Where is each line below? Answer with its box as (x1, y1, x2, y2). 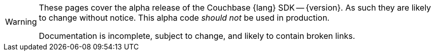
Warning (5, 17, 37, 27)
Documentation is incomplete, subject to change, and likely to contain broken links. (38, 31, 355, 41)
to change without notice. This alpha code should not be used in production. (38, 13, 330, 23)
